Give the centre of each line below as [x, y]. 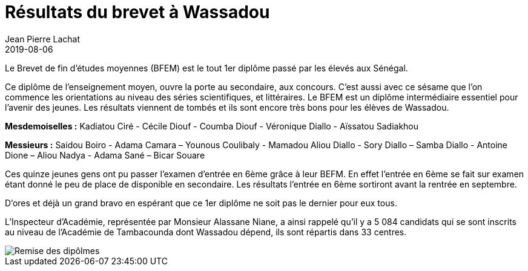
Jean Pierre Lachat [42, 39]
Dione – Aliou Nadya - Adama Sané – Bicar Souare [105, 155]
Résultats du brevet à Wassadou [137, 12]
